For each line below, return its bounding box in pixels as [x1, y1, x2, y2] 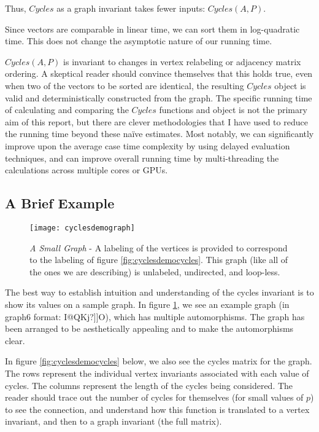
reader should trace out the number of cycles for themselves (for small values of [5, 391, 304, 404]
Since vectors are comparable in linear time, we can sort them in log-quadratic [5, 22, 300, 35]
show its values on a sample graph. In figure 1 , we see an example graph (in [5, 297, 290, 310]
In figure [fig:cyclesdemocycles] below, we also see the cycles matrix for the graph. [5, 355, 312, 367]
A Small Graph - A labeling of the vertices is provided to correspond [29, 241, 288, 254]
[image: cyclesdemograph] [29, 223, 135, 232]
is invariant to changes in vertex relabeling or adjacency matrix [63, 55, 301, 68]
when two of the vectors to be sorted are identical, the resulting [5, 79, 244, 92]
